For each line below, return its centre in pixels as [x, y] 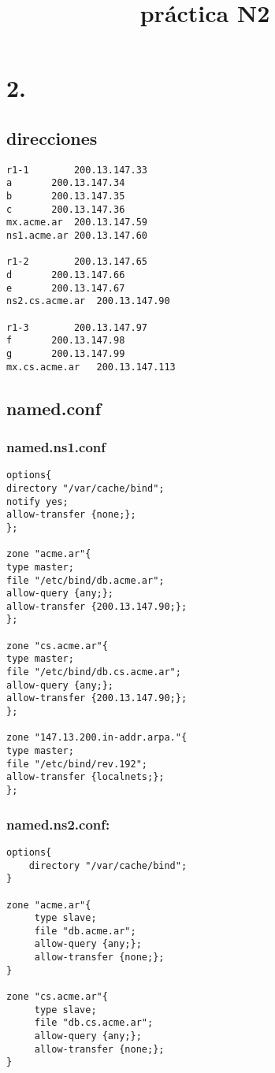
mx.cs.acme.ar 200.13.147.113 [91, 367]
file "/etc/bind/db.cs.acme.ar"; [94, 672]
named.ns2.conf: [58, 824]
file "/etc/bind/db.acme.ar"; [85, 580]
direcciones [52, 137]
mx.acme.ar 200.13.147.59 [77, 223]
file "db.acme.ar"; [85, 931]
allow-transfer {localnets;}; [85, 777]
